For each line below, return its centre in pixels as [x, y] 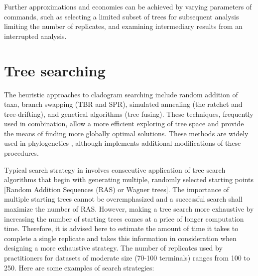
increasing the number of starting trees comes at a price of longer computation [124, 218]
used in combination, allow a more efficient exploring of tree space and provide [124, 124]
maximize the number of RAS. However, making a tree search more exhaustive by [129, 209]
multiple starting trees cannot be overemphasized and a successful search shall [123, 199]
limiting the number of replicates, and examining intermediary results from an [123, 26]
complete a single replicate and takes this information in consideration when [120, 238]
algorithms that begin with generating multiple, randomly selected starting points [129, 179]
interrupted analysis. [35, 36]
